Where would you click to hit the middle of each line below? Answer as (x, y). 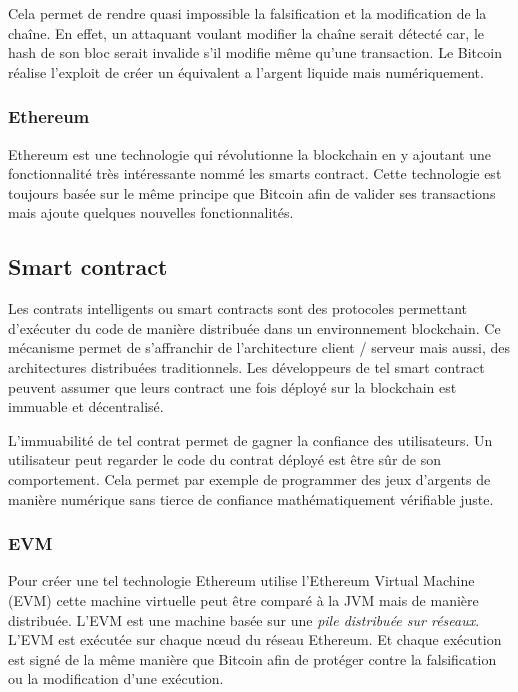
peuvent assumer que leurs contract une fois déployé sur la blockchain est (232, 386)
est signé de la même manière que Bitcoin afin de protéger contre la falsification (252, 658)
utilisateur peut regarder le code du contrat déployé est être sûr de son (225, 459)
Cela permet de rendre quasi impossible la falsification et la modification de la (247, 13)
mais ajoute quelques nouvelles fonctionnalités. (151, 212)
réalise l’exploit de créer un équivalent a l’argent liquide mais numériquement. (246, 71)
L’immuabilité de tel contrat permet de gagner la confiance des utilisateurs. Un (250, 439)
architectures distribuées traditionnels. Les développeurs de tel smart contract (246, 366)
